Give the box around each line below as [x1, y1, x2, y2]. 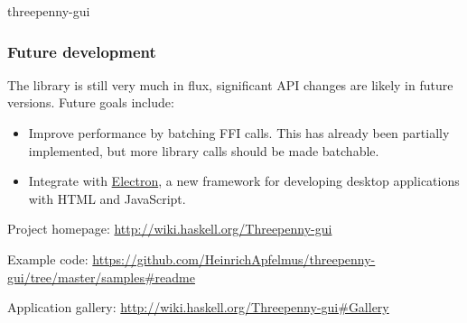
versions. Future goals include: [7, 93, 174, 112]
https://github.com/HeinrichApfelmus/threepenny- [92, 249, 376, 268]
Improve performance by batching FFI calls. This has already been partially [28, 124, 450, 142]
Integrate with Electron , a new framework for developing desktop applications [28, 171, 460, 190]
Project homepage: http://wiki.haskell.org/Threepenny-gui [7, 219, 332, 238]
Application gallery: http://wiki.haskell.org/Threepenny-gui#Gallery [7, 298, 389, 317]
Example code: [7, 249, 89, 268]
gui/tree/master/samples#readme [7, 267, 195, 286]
